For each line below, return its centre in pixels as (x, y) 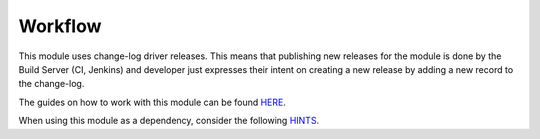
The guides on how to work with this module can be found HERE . (152, 102)
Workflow (60, 26)
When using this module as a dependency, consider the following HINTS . (169, 121)
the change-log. (51, 84)
